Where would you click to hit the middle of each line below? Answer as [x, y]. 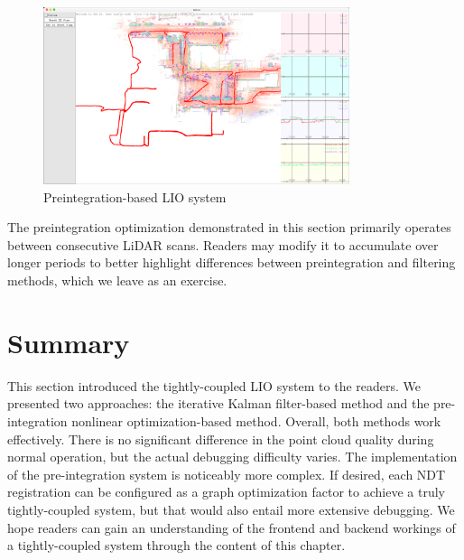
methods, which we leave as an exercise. [117, 280]
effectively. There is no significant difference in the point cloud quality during [221, 439]
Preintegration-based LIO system [135, 196]
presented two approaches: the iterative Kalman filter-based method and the [218, 403]
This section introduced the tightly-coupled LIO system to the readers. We [214, 385]
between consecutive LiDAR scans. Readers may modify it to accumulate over [223, 244]
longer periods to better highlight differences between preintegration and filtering [232, 262]
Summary [69, 342]
